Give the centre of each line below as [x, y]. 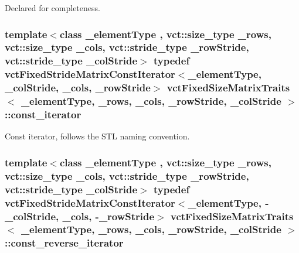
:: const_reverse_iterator [64, 243]
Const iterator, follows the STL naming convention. [97, 136]
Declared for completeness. [52, 8]
